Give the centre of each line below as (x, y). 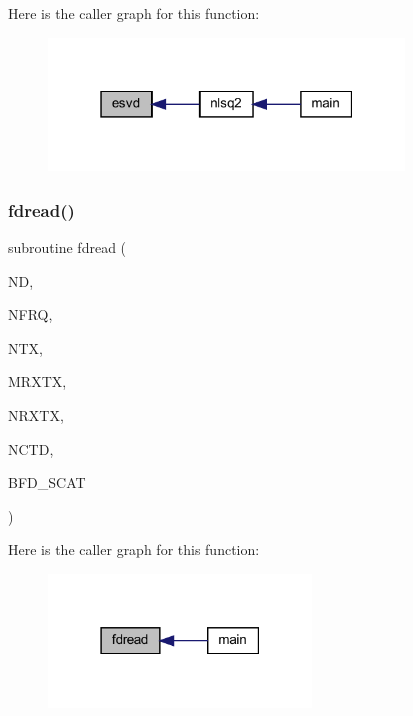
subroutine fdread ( (67, 247)
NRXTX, (36, 414)
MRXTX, (37, 381)
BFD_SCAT (47, 482)
